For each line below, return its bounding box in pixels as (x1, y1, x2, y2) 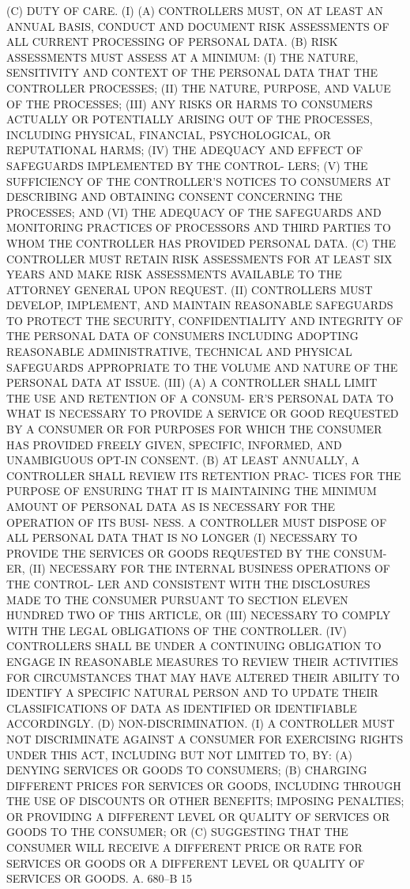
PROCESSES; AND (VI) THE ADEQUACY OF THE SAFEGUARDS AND (6, 203, 382, 220)
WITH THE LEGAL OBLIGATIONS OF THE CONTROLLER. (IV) (6, 622, 347, 638)
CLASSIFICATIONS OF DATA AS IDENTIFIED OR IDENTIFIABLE (6, 699, 357, 716)
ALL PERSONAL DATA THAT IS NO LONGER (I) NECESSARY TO (6, 529, 358, 546)
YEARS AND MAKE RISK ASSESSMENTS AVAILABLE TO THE (6, 266, 342, 282)
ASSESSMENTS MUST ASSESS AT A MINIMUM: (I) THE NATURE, (6, 48, 359, 65)
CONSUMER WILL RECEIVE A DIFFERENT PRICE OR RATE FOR (6, 839, 363, 856)
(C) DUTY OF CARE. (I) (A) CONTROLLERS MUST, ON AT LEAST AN (6, 2, 383, 18)
